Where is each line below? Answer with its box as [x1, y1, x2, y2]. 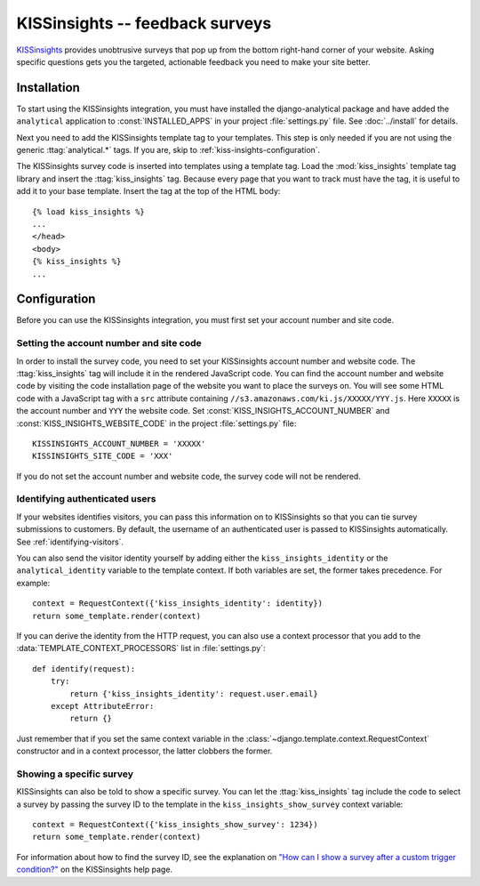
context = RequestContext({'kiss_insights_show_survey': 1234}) [32, 819, 319, 830]
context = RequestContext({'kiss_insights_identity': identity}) [32, 599, 324, 608]
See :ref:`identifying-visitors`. [16, 536, 124, 547]
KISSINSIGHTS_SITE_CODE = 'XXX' [32, 451, 173, 462]
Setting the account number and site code [16, 337, 202, 350]
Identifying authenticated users [16, 493, 156, 505]
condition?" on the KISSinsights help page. [16, 864, 173, 875]
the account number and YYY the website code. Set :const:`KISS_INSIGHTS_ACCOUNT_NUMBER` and [16, 406, 390, 416]
